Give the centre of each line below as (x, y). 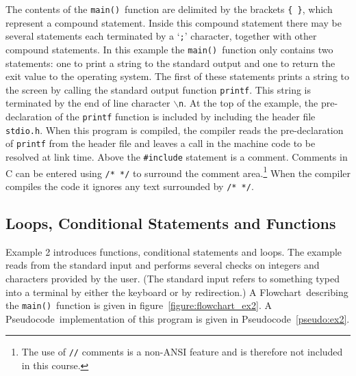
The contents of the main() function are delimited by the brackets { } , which (169, 9)
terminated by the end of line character (88, 103)
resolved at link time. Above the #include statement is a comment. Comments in (177, 157)
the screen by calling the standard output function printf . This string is (158, 89)
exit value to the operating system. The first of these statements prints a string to (177, 76)
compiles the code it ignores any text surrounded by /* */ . (130, 186)
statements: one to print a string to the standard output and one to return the (170, 63)
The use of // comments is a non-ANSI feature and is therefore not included (182, 352)
